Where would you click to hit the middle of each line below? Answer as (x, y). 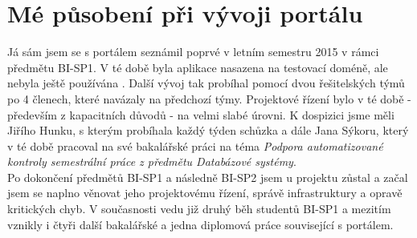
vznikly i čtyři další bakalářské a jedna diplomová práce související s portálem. (200, 224)
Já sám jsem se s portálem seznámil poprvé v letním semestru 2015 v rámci (193, 52)
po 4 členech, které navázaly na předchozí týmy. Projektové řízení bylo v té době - (209, 98)
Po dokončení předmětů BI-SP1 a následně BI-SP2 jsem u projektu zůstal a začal (208, 177)
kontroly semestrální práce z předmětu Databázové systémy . (152, 161)
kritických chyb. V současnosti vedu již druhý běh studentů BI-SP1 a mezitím (199, 209)
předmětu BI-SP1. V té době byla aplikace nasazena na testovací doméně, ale (198, 67)
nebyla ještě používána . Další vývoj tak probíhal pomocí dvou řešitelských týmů (206, 83)
